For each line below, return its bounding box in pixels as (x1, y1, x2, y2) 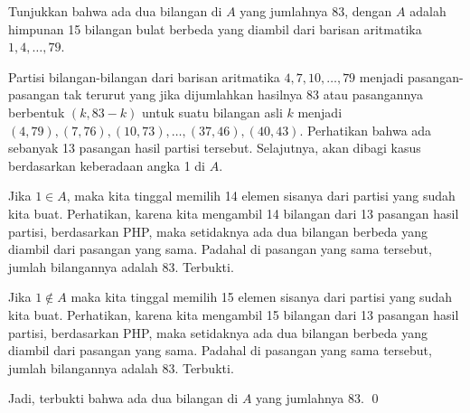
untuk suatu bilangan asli (142, 102, 283, 121)
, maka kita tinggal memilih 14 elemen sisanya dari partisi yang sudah (66, 186, 456, 205)
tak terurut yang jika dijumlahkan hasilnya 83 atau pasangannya (63, 85, 423, 104)
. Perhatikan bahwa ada (299, 120, 432, 139)
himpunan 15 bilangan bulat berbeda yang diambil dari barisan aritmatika (8, 19, 422, 38)
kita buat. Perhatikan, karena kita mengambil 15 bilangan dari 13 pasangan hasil (8, 305, 459, 324)
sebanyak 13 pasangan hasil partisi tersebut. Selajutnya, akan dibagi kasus (8, 138, 421, 157)
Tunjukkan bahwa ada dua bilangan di (8, 2, 222, 20)
